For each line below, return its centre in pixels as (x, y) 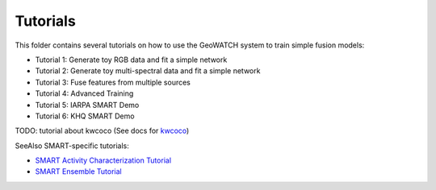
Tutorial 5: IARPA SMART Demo (87, 105)
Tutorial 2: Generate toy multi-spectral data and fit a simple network (148, 71)
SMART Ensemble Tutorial (79, 171)
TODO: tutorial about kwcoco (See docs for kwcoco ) (102, 131)
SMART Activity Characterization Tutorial (103, 160)
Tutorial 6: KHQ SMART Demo (85, 116)
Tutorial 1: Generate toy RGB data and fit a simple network (131, 60)
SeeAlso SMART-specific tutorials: (72, 146)
